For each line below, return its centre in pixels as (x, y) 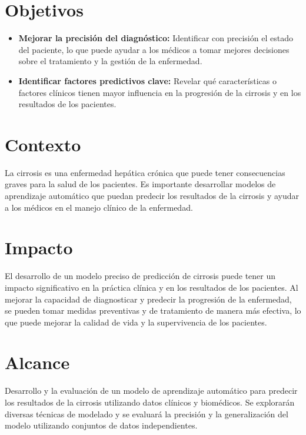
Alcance (37, 362)
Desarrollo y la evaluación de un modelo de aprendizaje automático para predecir (151, 391)
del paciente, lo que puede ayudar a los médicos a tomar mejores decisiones (154, 49)
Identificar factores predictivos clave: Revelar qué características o (147, 80)
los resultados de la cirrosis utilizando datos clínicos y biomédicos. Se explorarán (150, 402)
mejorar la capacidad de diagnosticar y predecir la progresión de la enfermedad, (148, 299)
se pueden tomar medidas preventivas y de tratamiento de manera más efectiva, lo (153, 311)
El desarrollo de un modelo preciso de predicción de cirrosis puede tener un (140, 276)
